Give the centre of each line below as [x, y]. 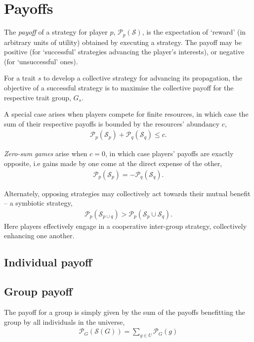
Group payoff [38, 291]
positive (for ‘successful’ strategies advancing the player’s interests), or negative [124, 52]
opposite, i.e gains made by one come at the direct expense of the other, [113, 163]
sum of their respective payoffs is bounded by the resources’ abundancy [112, 123]
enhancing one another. [39, 235]
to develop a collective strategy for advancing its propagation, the [143, 78]
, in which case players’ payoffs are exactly [169, 153]
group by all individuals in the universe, [64, 321]
